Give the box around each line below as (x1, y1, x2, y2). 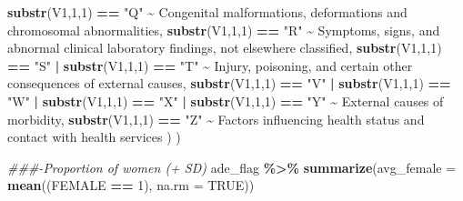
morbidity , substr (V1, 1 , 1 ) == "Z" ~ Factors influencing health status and (7, 109, 425, 128)
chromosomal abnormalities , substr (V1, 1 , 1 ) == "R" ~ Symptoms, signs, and (7, 20, 440, 39)
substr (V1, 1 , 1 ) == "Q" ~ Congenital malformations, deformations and (7, 3, 408, 21)
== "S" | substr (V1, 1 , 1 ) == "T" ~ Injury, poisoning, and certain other (7, 55, 413, 75)
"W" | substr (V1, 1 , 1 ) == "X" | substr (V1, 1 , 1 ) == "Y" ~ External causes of (7, 91, 444, 110)
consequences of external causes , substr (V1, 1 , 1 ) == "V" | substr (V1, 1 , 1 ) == (7, 74, 451, 93)
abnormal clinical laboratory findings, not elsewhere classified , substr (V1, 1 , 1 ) (7, 38, 442, 57)
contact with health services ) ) (7, 127, 181, 146)
